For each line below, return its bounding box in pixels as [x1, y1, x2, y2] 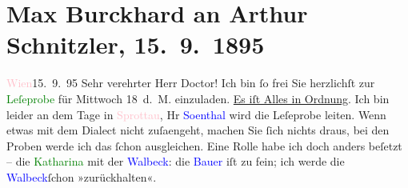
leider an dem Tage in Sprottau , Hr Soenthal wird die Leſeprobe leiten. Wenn [6, 106, 386, 122]
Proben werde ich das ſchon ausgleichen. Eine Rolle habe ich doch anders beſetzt [6, 137, 402, 154]
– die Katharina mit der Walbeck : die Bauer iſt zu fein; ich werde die [6, 153, 345, 170]
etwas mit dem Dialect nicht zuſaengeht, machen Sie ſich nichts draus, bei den [6, 122, 390, 138]
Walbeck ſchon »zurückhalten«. [6, 168, 157, 185]
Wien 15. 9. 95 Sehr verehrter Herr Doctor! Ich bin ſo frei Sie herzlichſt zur [6, 74, 375, 91]
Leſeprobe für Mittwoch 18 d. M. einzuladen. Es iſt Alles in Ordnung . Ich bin [6, 90, 390, 106]
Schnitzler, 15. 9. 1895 [6, 28, 265, 61]
